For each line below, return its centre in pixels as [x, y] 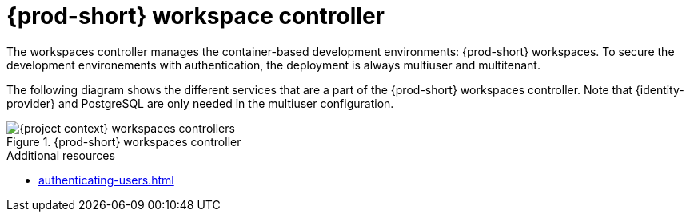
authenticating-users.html [106, 180]
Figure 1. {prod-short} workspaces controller [124, 141]
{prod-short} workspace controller [195, 16]
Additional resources [61, 155]
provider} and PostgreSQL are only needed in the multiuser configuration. [200, 103]
